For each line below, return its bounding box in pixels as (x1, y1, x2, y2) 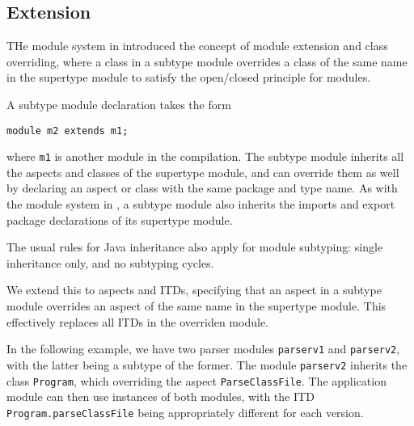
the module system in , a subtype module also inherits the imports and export (6, 196, 395, 213)
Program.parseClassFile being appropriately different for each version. (6, 403, 364, 420)
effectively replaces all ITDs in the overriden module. (6, 313, 268, 330)
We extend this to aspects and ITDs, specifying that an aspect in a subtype (6, 281, 382, 298)
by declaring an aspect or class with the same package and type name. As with (6, 179, 398, 196)
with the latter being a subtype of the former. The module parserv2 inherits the (6, 356, 408, 373)
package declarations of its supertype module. (6, 211, 233, 228)
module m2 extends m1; (6, 124, 129, 137)
